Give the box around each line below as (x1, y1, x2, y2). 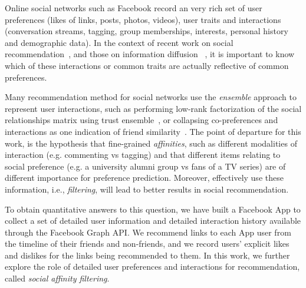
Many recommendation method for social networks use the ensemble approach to (5, 91, 297, 103)
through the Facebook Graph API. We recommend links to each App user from (5, 226, 291, 238)
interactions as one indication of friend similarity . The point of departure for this (5, 125, 301, 137)
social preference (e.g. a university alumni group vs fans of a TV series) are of (5, 160, 286, 172)
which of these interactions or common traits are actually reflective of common (5, 59, 289, 71)
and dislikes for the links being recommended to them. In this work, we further (5, 249, 290, 261)
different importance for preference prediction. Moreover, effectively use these (5, 171, 284, 184)
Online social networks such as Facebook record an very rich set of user (5, 2, 262, 14)
